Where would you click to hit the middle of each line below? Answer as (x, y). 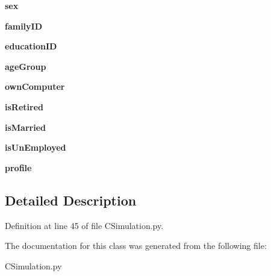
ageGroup (26, 66)
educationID (31, 46)
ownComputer (35, 86)
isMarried (25, 127)
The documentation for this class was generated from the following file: (136, 246)
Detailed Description (71, 200)
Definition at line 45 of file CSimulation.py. (84, 225)
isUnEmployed (36, 147)
